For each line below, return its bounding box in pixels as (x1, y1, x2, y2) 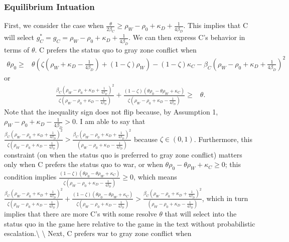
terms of (4, 44, 30, 54)
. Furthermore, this (194, 133, 252, 144)
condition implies (4, 171, 57, 182)
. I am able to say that (76, 116, 146, 126)
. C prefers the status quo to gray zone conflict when (35, 44, 197, 54)
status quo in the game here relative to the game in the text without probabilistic (4, 218, 255, 228)
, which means (133, 171, 177, 182)
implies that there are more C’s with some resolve (4, 208, 157, 218)
